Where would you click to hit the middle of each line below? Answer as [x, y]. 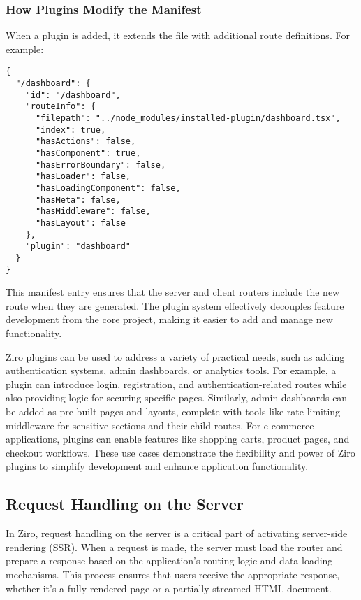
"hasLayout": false [80, 223]
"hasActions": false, [86, 142]
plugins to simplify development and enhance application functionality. [157, 466]
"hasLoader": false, [83, 177]
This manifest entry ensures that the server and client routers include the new [173, 292]
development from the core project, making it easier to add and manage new [169, 319]
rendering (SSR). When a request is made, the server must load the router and [174, 547]
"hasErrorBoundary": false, [101, 165]
